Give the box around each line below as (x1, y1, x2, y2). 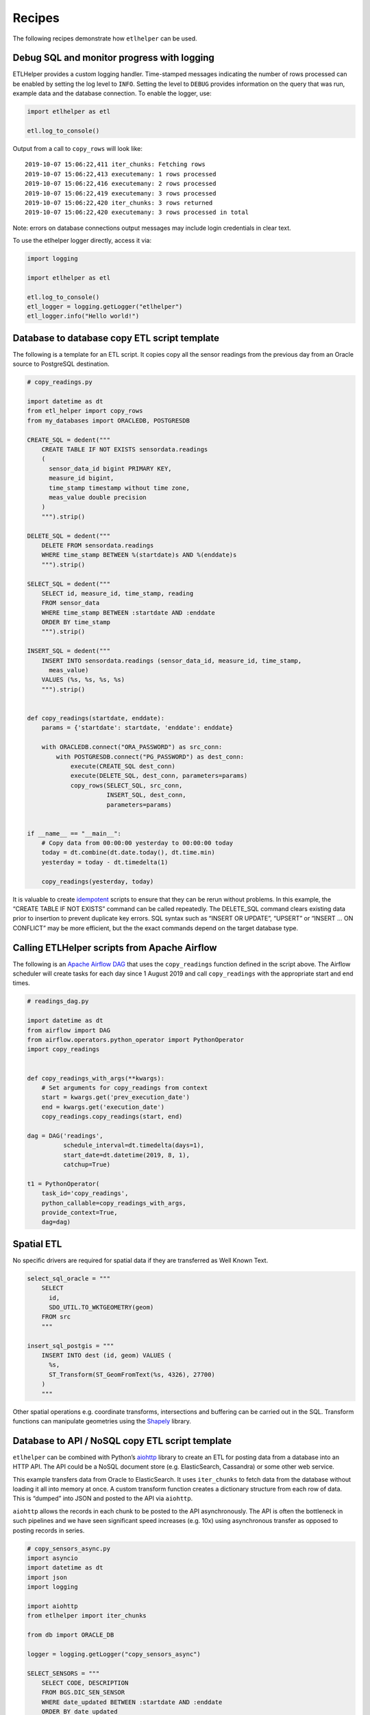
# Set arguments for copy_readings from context (41, 1084, 208, 1091)
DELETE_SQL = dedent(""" (27, 532, 111, 540)
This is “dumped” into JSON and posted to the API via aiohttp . (12, 1494, 193, 1502)
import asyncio (27, 1554, 78, 1562)
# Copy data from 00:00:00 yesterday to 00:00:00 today (41, 839, 234, 847)
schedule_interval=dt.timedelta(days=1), (62, 1142, 205, 1149)
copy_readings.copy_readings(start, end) (41, 1113, 183, 1121)
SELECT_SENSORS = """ (27, 1669, 100, 1677)
